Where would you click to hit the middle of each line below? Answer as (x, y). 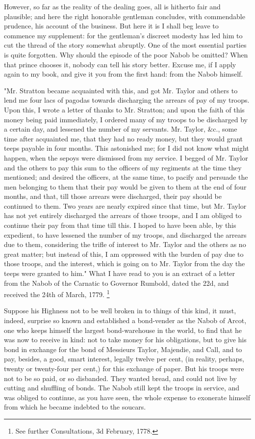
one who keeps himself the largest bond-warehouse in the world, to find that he (123, 330)
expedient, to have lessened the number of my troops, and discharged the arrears (125, 234)
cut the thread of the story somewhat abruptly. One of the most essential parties (125, 45)
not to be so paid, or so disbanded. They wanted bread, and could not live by (120, 378)
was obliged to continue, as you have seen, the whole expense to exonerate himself (127, 397)
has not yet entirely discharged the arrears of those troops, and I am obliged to (123, 215)
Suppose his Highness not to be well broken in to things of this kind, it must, (120, 311)
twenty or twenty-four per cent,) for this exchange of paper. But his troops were (124, 369)
